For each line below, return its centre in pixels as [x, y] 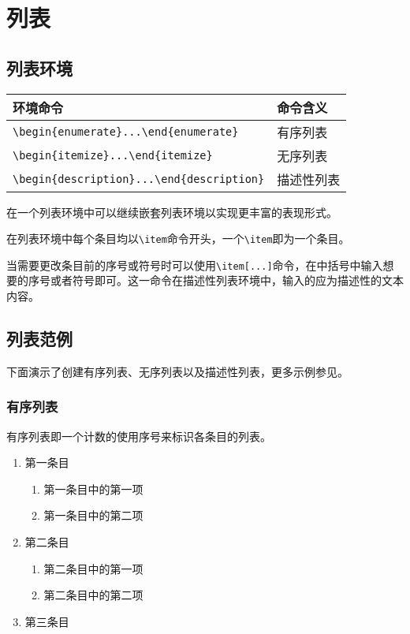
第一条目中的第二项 [93, 515]
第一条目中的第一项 [93, 489]
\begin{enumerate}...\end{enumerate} [126, 131]
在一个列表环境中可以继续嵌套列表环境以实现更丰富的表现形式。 [172, 212]
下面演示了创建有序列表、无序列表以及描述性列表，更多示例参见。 [177, 371]
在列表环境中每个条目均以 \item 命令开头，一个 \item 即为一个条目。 [178, 239]
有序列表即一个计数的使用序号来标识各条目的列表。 [139, 436]
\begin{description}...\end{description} [139, 179]
